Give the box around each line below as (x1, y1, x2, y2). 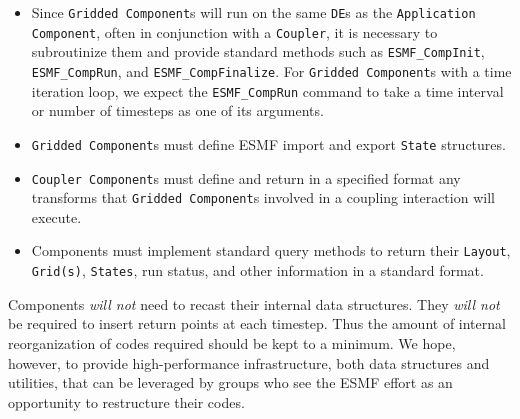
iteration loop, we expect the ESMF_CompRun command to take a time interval (31, 80, 504, 101)
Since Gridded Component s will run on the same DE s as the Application (31, 2, 476, 22)
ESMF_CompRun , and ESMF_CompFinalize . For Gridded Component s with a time (31, 60, 512, 81)
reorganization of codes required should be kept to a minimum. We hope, (8, 332, 456, 353)
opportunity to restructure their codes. (8, 391, 245, 412)
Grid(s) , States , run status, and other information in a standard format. (31, 260, 484, 281)
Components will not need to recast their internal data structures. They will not (8, 293, 500, 314)
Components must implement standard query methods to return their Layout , (31, 240, 511, 261)
